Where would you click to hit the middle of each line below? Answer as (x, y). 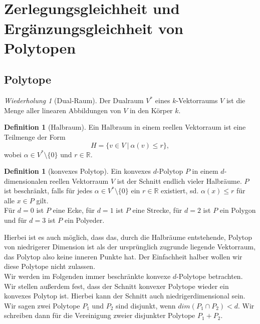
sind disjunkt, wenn (146, 305)
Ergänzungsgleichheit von (94, 28)
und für (16, 220)
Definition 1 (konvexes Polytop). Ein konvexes (77, 171)
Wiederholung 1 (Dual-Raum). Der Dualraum (74, 100)
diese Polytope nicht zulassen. (50, 266)
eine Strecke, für (157, 210)
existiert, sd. (180, 191)
